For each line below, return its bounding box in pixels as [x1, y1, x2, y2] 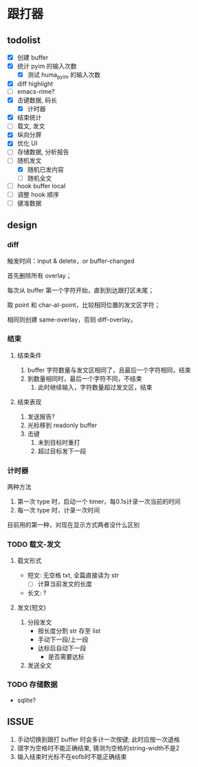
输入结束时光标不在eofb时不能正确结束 [16, 753, 127, 761]
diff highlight [16, 79, 54, 88]
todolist [7, 34, 41, 46]
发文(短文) [16, 603, 47, 611]
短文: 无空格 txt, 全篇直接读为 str [27, 571, 119, 579]
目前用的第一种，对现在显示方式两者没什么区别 [7, 521, 140, 529]
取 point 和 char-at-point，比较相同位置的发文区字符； [7, 301, 161, 309]
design [7, 219, 38, 231]
